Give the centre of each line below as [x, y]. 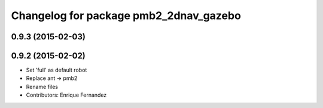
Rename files [42, 87]
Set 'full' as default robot [57, 70]
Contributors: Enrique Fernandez [66, 95]
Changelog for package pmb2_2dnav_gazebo [126, 16]
